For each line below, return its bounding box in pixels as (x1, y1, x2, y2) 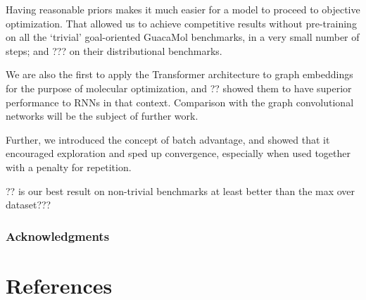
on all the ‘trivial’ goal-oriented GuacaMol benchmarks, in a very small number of (6, 30, 360, 44)
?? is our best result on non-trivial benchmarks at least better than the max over (6, 183, 355, 198)
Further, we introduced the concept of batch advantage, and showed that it (6, 132, 330, 146)
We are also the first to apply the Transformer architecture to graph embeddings (6, 67, 353, 82)
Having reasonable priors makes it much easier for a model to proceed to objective (6, 2, 360, 16)
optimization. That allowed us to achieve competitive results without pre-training (6, 15, 357, 30)
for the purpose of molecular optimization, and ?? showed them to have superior (6, 80, 352, 95)
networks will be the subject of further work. (6, 108, 198, 123)
